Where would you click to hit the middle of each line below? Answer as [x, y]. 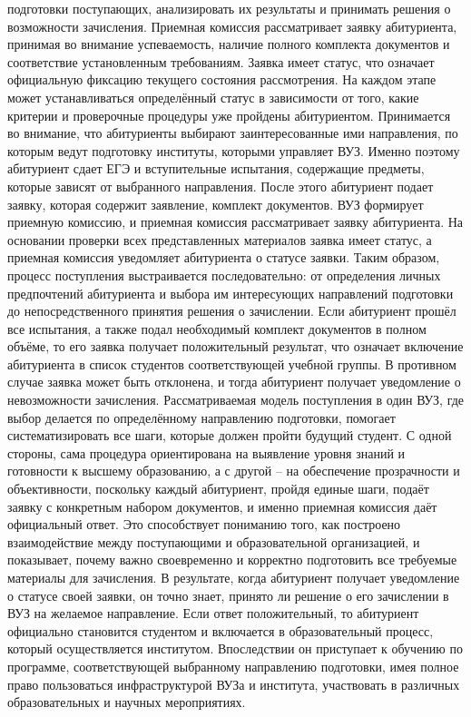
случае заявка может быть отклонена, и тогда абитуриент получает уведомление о [234, 382]
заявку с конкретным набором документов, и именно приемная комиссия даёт [222, 506]
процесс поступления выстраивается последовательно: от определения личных [224, 275]
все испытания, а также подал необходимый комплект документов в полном [217, 328]
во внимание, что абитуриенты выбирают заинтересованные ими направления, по [233, 133]
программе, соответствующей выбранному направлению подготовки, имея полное [233, 666]
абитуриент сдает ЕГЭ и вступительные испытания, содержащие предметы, [216, 168]
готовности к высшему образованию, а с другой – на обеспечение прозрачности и [234, 471]
